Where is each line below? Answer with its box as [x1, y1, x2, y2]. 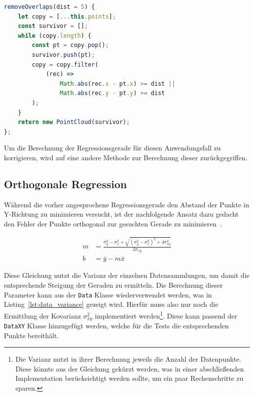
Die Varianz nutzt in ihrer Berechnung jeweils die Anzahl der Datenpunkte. [15, 354, 241, 364]
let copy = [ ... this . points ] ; [18, 13, 116, 20]
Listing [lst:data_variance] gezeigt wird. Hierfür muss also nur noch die [4, 299, 218, 309]
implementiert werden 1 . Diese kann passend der [95, 309, 237, 321]
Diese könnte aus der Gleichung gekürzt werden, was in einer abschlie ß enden [15, 363, 244, 373]
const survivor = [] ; [18, 23, 88, 30]
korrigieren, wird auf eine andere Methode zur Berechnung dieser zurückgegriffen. [4, 152, 248, 162]
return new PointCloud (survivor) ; [18, 119, 130, 126]
